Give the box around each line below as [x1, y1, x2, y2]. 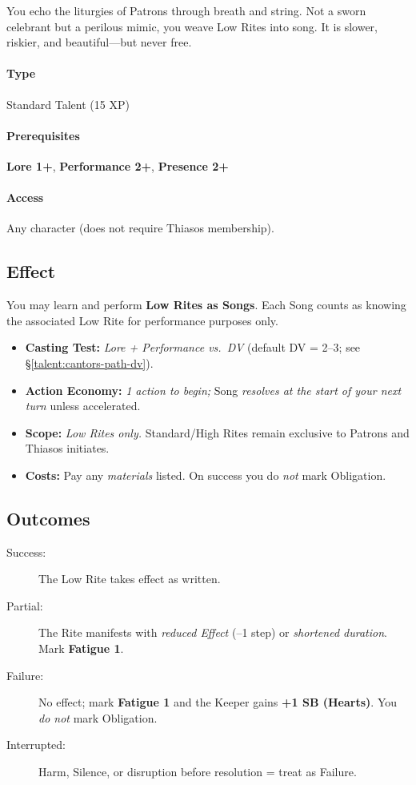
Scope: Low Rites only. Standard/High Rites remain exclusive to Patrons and [25, 424, 410, 441]
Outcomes [6, 505, 90, 530]
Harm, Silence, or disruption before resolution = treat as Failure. [38, 763, 357, 780]
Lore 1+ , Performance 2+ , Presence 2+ [6, 157, 229, 174]
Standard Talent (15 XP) [6, 95, 130, 112]
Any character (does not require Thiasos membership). [6, 219, 274, 236]
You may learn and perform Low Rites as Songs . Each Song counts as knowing [6, 296, 406, 313]
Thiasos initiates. [25, 440, 110, 457]
